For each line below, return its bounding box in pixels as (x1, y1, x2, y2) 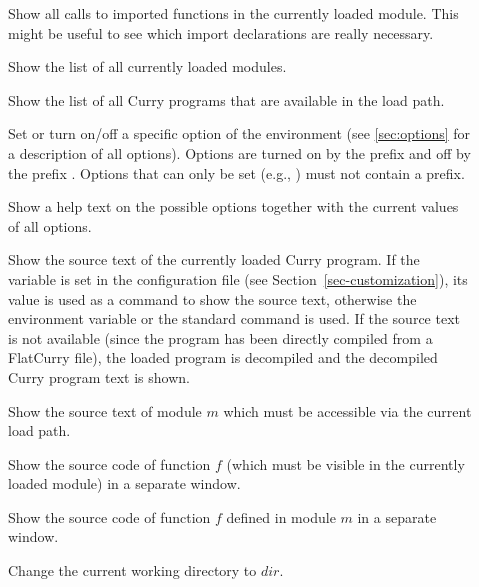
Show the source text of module (8, 400, 202, 421)
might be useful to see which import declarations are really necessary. (8, 22, 434, 43)
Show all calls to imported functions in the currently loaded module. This (8, 3, 459, 23)
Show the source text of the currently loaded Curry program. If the (8, 249, 420, 270)
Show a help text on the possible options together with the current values (8, 196, 459, 217)
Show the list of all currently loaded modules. (8, 56, 287, 77)
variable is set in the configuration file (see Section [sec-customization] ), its (8, 268, 468, 289)
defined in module (226, 506, 336, 527)
